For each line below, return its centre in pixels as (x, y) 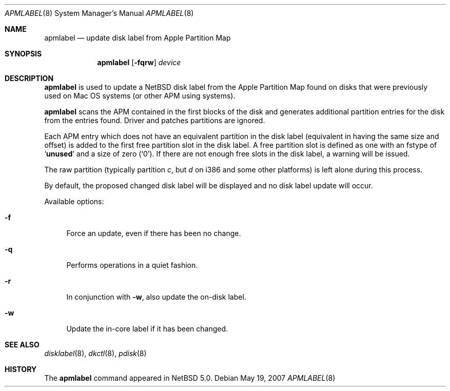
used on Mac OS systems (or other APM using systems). (140, 96)
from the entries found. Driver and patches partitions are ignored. (155, 120)
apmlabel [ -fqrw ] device (139, 62)
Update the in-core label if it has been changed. (147, 329)
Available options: (74, 201)
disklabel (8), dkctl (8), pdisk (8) (95, 353)
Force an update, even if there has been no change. (154, 233)
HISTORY (21, 369)
